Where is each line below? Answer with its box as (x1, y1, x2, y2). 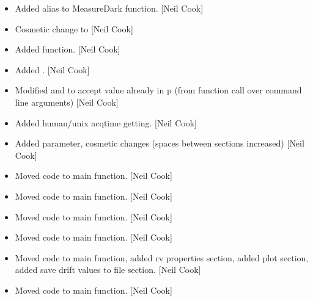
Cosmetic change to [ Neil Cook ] (15, 22, 133, 35)
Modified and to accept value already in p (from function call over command (15, 84, 302, 96)
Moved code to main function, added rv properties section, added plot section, (15, 251, 309, 264)
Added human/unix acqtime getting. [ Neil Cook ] (15, 116, 197, 129)
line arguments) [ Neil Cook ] (15, 95, 119, 108)
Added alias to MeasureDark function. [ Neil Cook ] (15, 2, 204, 14)
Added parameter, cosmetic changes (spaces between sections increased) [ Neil (15, 137, 304, 150)
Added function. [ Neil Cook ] (15, 43, 120, 56)
